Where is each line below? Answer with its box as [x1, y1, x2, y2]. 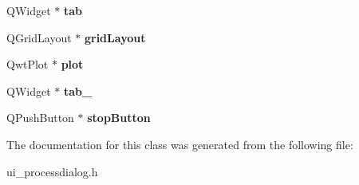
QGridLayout [6, 29, 72, 45]
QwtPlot [6, 56, 49, 73]
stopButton [87, 109, 151, 126]
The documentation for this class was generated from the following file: [6, 136, 353, 152]
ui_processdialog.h [6, 163, 98, 179]
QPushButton [6, 109, 74, 126]
